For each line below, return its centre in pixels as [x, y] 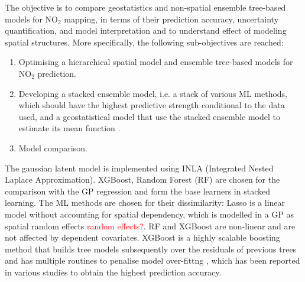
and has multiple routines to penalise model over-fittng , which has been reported [152, 260]
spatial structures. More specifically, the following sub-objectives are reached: [144, 42]
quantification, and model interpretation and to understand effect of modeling [146, 30]
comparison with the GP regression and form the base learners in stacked [137, 191]
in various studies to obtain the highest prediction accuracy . [113, 272]
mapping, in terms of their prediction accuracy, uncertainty [171, 19]
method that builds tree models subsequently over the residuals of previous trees [151, 249]
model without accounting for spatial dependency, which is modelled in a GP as [150, 214]
